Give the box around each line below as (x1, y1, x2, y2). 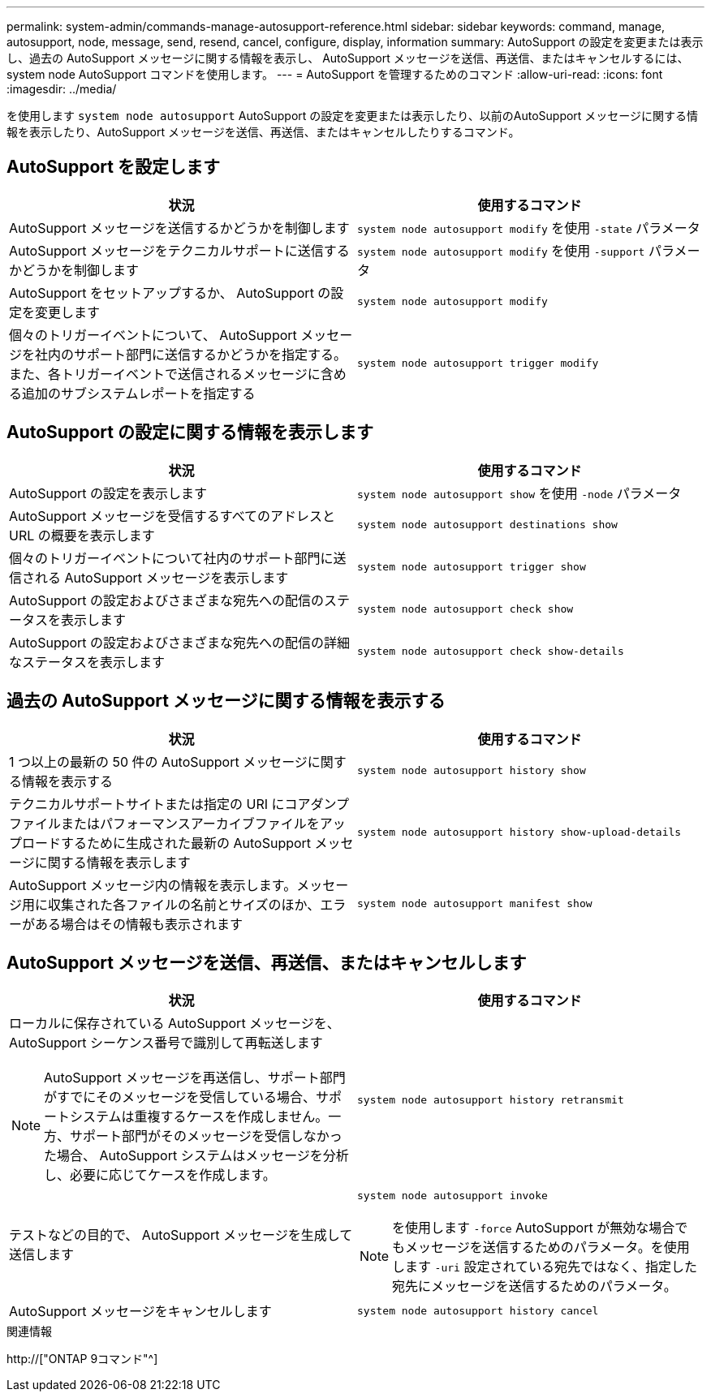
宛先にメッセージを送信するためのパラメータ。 (392, 1278, 677, 1295)
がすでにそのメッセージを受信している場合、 (44, 1089, 317, 1106)
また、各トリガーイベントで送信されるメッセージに (9, 365, 321, 382)
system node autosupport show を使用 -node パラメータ (357, 484, 682, 501)
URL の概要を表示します (9, 527, 155, 544)
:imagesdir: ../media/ (6, 82, 117, 96)
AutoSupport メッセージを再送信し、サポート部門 (44, 1069, 346, 1086)
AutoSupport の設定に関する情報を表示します (6, 422, 373, 443)
